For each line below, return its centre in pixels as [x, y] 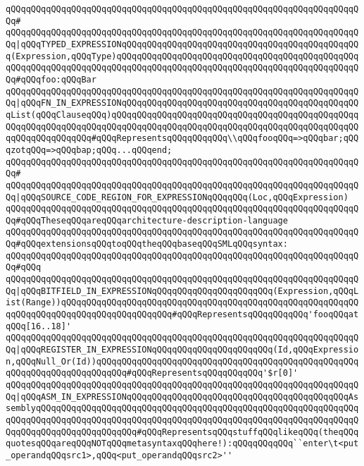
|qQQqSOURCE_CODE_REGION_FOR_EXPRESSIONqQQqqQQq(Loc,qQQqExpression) [182, 197]
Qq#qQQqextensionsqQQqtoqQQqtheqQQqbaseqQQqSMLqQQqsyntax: [147, 244]
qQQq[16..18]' [39, 326]
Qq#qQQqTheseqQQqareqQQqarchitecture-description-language [147, 220]
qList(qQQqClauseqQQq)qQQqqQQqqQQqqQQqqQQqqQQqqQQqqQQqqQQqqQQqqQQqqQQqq [182, 115]
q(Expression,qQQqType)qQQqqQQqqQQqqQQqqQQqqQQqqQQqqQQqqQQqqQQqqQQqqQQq [182, 56]
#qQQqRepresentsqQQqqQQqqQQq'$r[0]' [212, 373]
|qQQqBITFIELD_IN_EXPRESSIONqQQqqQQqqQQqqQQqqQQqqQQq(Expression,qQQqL [187, 291]
